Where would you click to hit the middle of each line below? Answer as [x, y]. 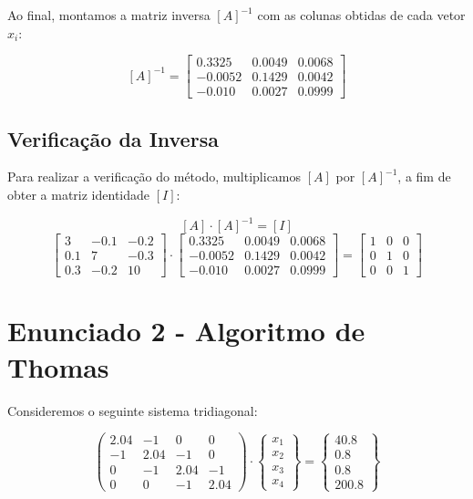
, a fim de [424, 177]
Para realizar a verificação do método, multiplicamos [154, 177]
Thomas [58, 366]
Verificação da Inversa [113, 138]
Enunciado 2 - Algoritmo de [186, 331]
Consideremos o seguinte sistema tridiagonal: [133, 410]
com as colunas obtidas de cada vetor [361, 15]
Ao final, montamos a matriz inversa [109, 15]
